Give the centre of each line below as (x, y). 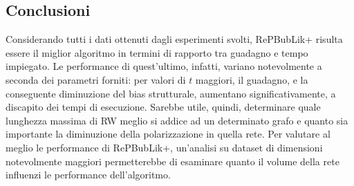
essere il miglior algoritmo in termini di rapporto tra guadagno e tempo (157, 52)
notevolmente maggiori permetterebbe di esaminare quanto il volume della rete (173, 161)
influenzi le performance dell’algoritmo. (88, 175)
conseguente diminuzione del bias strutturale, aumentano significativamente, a (171, 93)
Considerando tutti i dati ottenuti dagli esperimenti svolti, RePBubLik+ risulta (174, 39)
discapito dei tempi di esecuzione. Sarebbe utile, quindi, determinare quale (163, 107)
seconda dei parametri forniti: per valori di (96, 79)
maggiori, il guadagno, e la (252, 79)
